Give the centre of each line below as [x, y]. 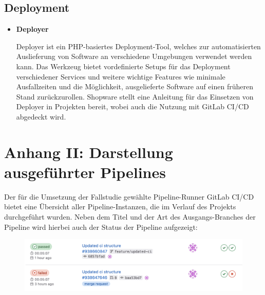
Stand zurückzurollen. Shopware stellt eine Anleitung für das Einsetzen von [135, 96]
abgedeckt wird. [41, 116]
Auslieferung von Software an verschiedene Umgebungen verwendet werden [134, 56]
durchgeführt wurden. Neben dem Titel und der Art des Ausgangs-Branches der [130, 217]
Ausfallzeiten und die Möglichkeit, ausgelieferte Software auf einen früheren [135, 86]
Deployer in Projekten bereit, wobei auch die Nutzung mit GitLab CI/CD [132, 106]
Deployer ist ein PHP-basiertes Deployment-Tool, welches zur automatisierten [138, 46]
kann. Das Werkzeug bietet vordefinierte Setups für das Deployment [123, 66]
